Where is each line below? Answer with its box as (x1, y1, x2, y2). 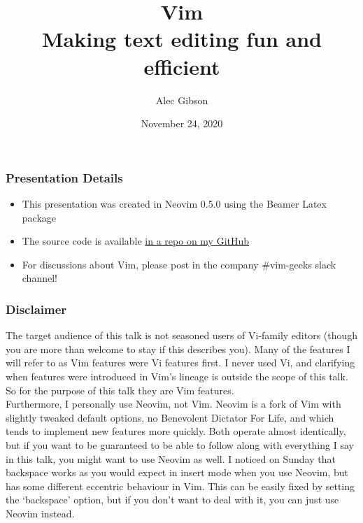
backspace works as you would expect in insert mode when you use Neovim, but (6, 465, 349, 480)
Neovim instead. (6, 506, 75, 520)
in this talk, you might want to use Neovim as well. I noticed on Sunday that (6, 451, 336, 466)
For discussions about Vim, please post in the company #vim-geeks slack (22, 257, 336, 271)
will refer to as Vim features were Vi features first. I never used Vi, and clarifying (6, 355, 355, 370)
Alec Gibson (155, 92, 208, 107)
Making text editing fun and (42, 24, 322, 53)
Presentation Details (6, 169, 123, 186)
